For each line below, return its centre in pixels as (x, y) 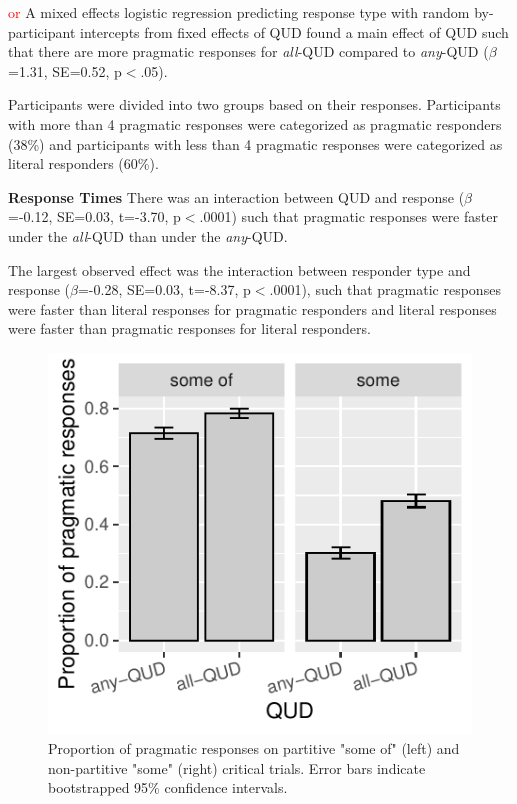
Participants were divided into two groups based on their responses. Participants (254, 104)
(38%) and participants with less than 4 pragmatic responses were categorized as (255, 143)
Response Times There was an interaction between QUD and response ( (236, 196)
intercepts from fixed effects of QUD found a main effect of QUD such (294, 31)
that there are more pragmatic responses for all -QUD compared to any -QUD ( (248, 51)
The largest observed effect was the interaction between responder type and (239, 269)
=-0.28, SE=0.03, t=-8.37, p (164, 289)
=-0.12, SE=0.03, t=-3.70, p (94, 216)
